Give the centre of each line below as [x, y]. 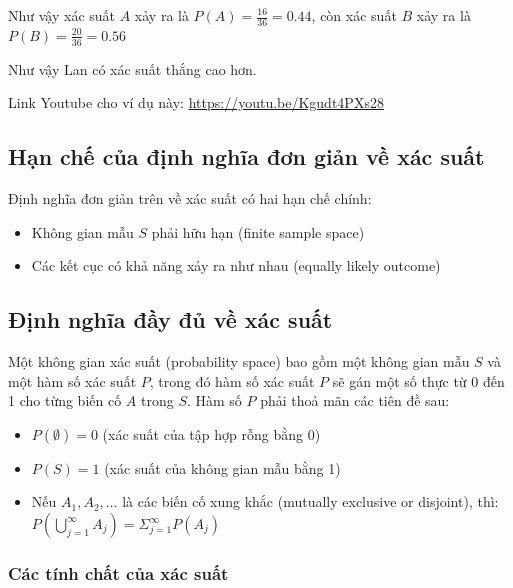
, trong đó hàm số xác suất [232, 380]
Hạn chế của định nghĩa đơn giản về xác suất [246, 156]
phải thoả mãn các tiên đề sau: [355, 400]
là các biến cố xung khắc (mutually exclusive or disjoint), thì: [310, 501]
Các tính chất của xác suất [118, 572]
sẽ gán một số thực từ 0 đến [418, 380]
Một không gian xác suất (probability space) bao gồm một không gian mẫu [239, 361]
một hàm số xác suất [72, 380]
